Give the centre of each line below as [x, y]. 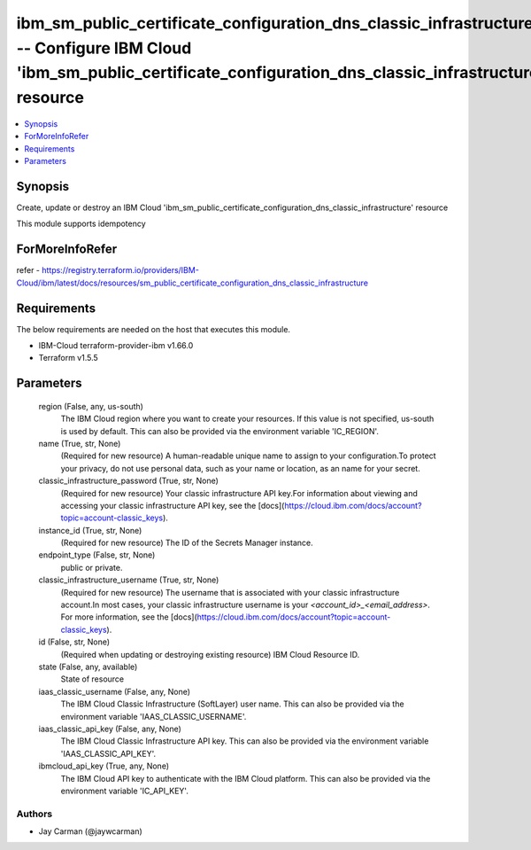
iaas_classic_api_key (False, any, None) [110, 729]
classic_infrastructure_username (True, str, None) [129, 580]
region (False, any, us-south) [91, 406]
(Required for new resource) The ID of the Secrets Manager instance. [187, 543]
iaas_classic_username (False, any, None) [114, 691]
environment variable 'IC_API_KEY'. [125, 791]
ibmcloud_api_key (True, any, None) [104, 766]
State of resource [92, 679]
